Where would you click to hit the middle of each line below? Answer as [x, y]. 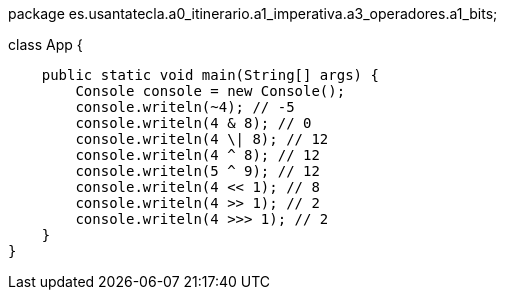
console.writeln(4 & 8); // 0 [193, 123]
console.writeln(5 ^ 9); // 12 [197, 171]
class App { [45, 44]
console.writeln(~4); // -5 [185, 107]
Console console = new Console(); [210, 91]
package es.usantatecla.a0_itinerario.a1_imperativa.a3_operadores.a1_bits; [253, 13]
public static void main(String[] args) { [210, 75]
